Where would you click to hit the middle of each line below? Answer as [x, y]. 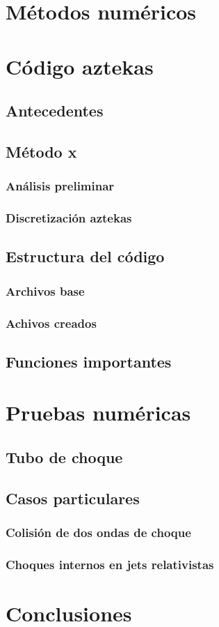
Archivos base [45, 290]
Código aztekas [80, 66]
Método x [41, 151]
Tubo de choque [64, 457]
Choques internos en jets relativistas [110, 564]
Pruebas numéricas [98, 413]
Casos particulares [73, 498]
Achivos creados [51, 323]
